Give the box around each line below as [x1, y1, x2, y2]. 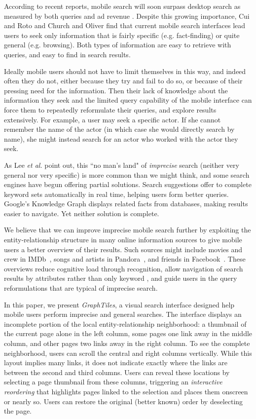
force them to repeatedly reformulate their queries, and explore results [4, 104, 217, 114]
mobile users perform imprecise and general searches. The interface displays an [4, 309, 242, 319]
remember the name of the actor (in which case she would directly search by [4, 124, 235, 134]
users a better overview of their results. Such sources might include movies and [4, 244, 242, 254]
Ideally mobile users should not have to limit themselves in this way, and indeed [4, 66, 246, 76]
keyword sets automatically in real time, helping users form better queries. [4, 189, 229, 199]
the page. [4, 406, 32, 416]
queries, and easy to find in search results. [4, 49, 131, 59]
